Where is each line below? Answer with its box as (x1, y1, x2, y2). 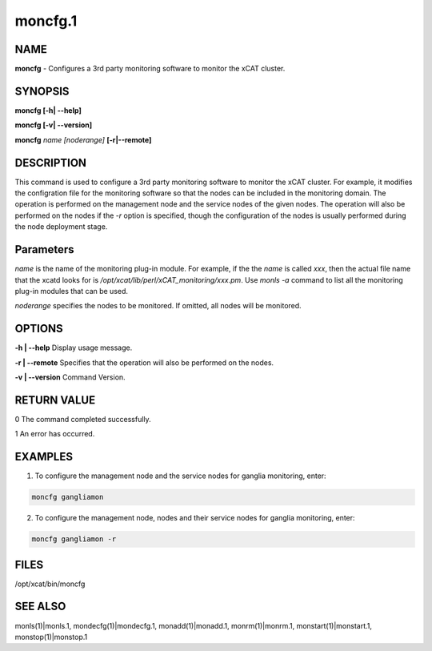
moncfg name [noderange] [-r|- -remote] (14, 135, 152, 144)
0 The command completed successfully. (14, 414, 151, 424)
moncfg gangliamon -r (31, 535, 117, 544)
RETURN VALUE (14, 393, 96, 407)
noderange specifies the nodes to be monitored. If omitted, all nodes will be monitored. (14, 301, 302, 311)
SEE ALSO (14, 600, 66, 613)
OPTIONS (14, 322, 63, 336)
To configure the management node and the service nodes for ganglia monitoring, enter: (34, 471, 327, 480)
